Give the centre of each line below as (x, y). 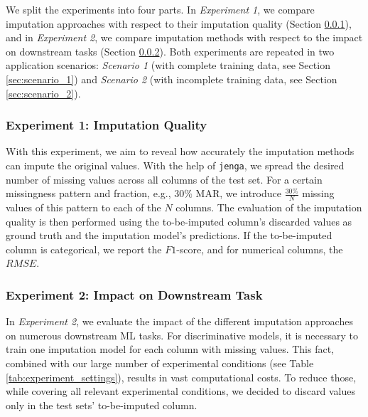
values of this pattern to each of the (83, 207)
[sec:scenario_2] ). (43, 93)
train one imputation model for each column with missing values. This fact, (170, 349)
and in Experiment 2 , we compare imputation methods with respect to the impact (184, 37)
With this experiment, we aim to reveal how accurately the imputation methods (180, 151)
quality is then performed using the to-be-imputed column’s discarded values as (179, 221)
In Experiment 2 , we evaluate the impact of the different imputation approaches (179, 321)
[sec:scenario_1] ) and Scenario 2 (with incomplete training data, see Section (172, 79)
